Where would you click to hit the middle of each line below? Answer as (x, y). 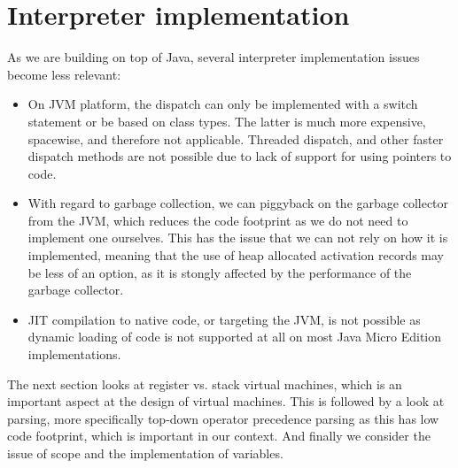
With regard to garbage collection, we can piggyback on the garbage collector (238, 203)
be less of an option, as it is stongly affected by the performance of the (220, 272)
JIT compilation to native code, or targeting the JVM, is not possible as (224, 319)
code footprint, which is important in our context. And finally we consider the (219, 436)
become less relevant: (64, 74)
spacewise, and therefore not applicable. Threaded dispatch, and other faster (236, 138)
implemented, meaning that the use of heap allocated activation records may (236, 255)
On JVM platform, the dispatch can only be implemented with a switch (223, 104)
